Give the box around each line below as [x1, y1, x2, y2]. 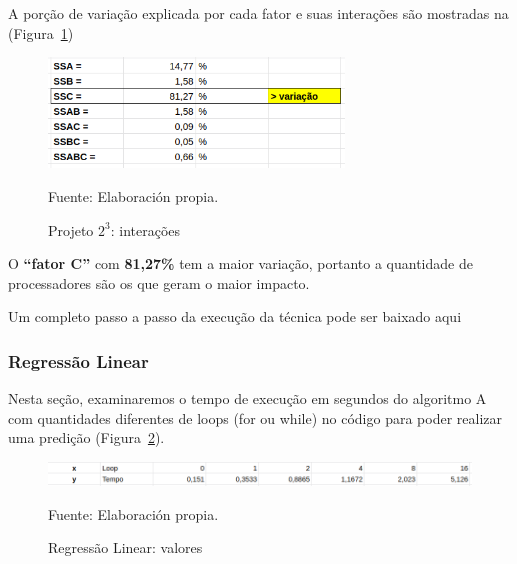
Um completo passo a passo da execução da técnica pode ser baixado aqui [8, 306, 462, 327]
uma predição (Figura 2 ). [8, 427, 165, 448]
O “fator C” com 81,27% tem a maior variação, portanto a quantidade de [8, 253, 473, 274]
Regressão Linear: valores [48, 537, 203, 558]
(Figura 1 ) [8, 22, 74, 43]
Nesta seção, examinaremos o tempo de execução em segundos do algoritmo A [8, 388, 487, 409]
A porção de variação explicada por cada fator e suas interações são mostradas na [8, 3, 509, 23]
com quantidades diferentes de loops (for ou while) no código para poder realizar [8, 407, 502, 428]
